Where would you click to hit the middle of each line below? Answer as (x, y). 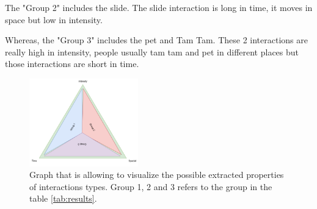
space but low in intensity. (54, 19)
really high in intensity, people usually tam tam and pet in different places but (152, 51)
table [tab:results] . (63, 198)
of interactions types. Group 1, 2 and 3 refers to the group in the (151, 186)
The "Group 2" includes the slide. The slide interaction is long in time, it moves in (159, 7)
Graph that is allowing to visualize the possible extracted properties (157, 175)
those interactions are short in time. (72, 64)
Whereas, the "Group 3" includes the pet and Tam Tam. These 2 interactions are (156, 40)
